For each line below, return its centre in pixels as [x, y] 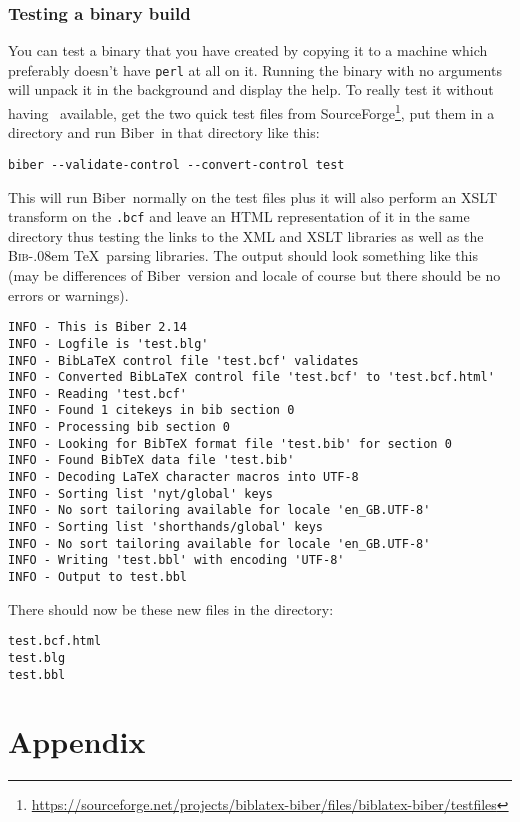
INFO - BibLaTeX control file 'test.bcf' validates [183, 360]
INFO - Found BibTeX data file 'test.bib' [151, 460]
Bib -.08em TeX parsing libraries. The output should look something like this [243, 255]
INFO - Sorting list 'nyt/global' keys [140, 493]
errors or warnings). [68, 294]
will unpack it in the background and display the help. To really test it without [251, 89]
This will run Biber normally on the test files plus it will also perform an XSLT [253, 196]
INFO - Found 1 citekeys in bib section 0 [151, 410]
